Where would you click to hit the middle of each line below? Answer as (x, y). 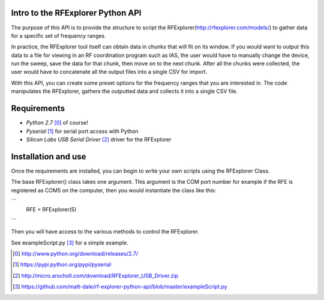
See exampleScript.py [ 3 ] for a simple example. (70, 243)
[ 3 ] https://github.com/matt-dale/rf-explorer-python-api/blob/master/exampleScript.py (120, 287)
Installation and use (49, 157)
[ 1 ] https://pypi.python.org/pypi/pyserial (62, 265)
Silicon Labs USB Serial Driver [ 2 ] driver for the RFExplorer (99, 139)
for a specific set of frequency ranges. (58, 35)
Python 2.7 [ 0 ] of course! (57, 123)
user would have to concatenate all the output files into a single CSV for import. (109, 72)
